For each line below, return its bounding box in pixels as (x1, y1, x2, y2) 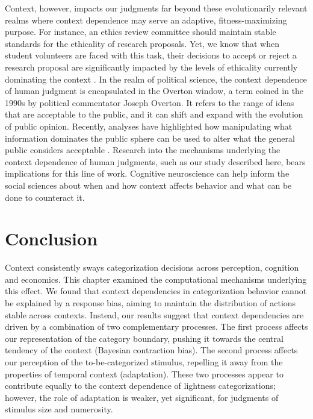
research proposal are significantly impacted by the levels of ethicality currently (5, 60, 298, 73)
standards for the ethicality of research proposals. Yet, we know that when (5, 37, 279, 49)
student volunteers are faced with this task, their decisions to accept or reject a (5, 49, 297, 61)
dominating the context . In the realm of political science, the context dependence (5, 72, 307, 85)
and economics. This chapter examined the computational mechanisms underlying (5, 273, 307, 285)
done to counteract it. (5, 191, 85, 203)
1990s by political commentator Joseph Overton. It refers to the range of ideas (5, 96, 294, 109)
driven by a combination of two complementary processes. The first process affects (5, 320, 308, 333)
